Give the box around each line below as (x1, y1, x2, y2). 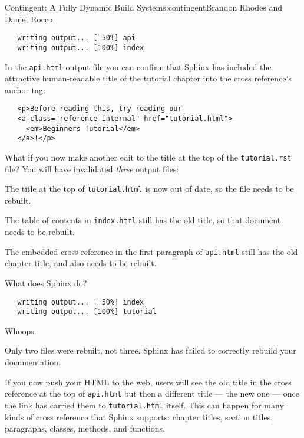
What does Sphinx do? (5, 276, 87, 289)
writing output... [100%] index (17, 43, 144, 52)
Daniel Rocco (5, 12, 53, 25)
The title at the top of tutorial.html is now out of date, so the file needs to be (5, 182, 294, 195)
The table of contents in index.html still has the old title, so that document (5, 214, 281, 226)
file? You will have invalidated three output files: (5, 162, 179, 175)
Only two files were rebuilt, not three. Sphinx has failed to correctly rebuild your (5, 344, 296, 357)
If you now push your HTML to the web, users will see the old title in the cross (5, 375, 292, 388)
